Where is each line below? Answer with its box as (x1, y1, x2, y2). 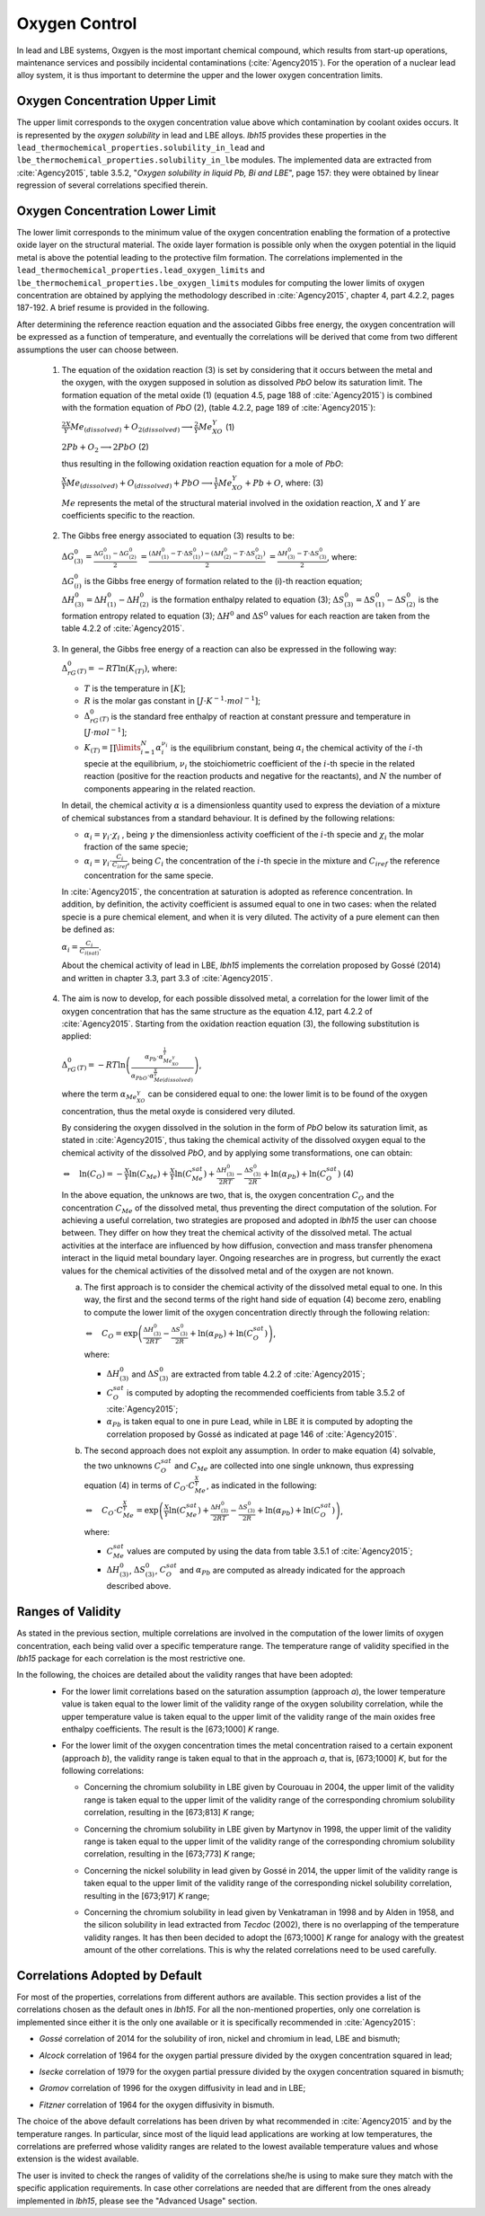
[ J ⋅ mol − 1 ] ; (84, 726, 128, 738)
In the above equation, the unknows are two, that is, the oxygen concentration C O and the (61, 1190, 394, 1202)
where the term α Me (61, 1088, 137, 1102)
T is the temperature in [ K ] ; (84, 683, 186, 694)
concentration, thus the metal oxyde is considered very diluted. (61, 1105, 295, 1116)
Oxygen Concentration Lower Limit (16, 203, 216, 218)
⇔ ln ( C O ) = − (63, 1168, 123, 1181)
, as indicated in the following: (206, 1479, 318, 1491)
